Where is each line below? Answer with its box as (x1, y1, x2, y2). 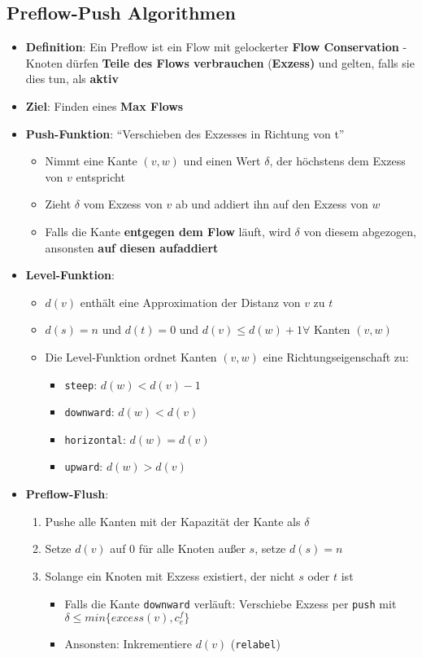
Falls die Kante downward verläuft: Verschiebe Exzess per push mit (64, 594, 397, 612)
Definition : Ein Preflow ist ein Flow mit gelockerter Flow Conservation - (25, 38, 407, 55)
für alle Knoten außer (138, 540, 246, 557)
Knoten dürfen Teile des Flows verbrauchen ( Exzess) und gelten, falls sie (25, 54, 415, 71)
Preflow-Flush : (25, 485, 109, 502)
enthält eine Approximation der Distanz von (80, 293, 301, 310)
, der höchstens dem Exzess (269, 152, 406, 169)
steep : (64, 375, 98, 393)
